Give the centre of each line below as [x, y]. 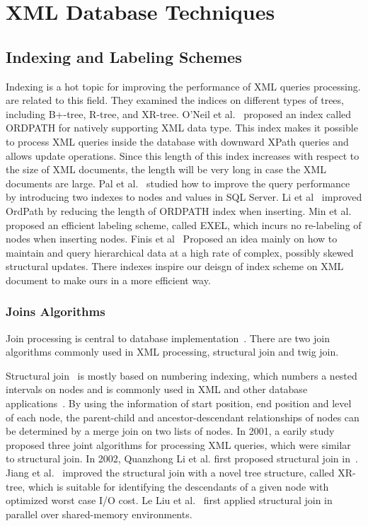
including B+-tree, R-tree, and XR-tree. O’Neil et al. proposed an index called [179, 113]
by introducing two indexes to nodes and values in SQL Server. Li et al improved [184, 197]
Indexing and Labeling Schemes [124, 56]
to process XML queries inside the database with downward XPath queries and [177, 141]
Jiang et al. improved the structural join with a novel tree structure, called [170, 473]
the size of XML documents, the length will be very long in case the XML [166, 169]
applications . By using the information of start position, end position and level [179, 403]
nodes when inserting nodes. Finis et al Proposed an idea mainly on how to [172, 239]
